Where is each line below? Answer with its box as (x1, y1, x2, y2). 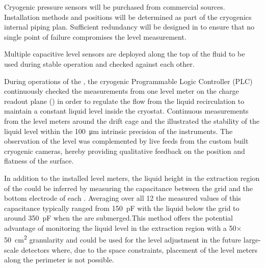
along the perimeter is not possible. (4, 254, 114, 265)
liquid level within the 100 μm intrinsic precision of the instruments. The (4, 125, 233, 136)
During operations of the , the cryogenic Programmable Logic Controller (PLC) (4, 75, 253, 86)
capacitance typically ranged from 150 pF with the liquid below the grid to (4, 202, 240, 213)
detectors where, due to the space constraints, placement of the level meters (21, 244, 258, 255)
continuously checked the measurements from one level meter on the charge (4, 86, 239, 96)
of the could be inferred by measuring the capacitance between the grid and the (4, 182, 253, 193)
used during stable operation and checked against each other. (4, 58, 195, 69)
